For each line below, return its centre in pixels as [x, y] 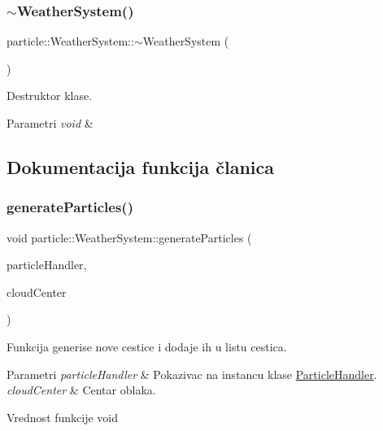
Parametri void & [50, 123]
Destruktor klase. [50, 96]
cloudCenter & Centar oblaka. [81, 390]
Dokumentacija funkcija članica [141, 166]
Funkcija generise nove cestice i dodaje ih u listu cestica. [147, 346]
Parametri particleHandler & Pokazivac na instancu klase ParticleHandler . [192, 374]
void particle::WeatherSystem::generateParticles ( [129, 237]
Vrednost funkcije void [63, 417]
